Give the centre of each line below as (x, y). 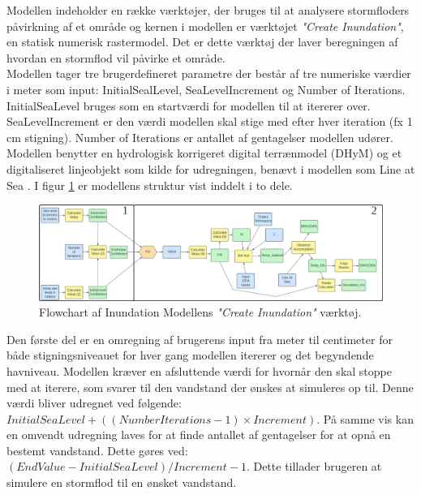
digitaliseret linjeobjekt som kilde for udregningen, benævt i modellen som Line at (211, 168)
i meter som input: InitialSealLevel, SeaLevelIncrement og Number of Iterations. (206, 89)
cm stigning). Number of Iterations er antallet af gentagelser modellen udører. (200, 137)
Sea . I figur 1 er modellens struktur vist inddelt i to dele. (150, 185)
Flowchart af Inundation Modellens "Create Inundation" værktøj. (200, 312)
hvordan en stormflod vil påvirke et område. (116, 57)
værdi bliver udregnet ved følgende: (94, 403)
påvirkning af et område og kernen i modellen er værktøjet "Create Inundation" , (205, 26)
